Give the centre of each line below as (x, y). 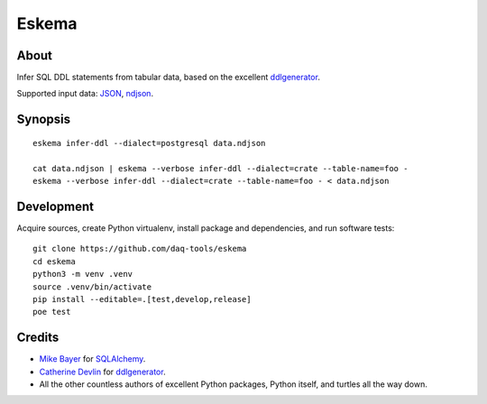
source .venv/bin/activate (92, 287)
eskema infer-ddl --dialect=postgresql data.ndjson (149, 143)
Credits (38, 338)
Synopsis (44, 119)
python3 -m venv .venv (83, 274)
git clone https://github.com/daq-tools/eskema (140, 249)
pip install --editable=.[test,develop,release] (142, 299)
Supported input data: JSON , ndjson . (85, 94)
